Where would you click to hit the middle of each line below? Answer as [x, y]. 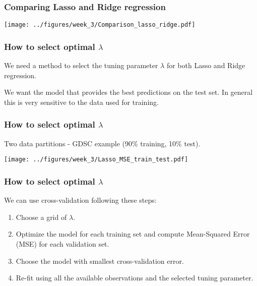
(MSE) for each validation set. [62, 243]
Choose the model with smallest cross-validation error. [100, 261]
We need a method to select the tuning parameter [81, 65]
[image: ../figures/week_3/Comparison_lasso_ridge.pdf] [100, 25]
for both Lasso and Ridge [206, 65]
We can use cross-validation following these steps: [80, 200]
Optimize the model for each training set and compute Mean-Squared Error [133, 234]
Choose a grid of [41, 217]
